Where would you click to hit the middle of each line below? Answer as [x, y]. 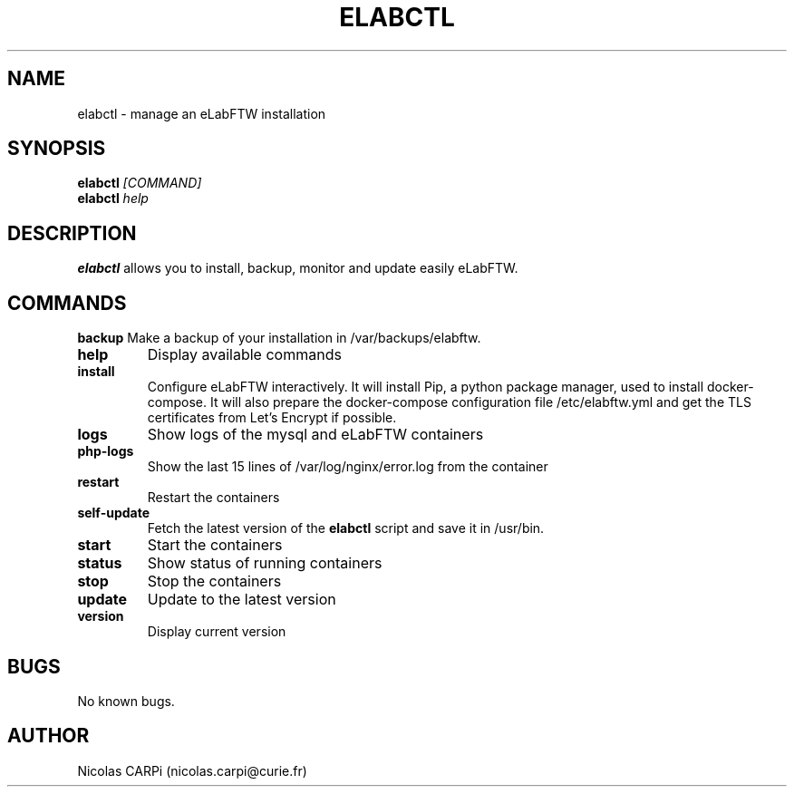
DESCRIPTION [72, 233]
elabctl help [113, 198]
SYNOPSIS [57, 149]
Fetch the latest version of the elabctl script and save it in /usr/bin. [346, 528]
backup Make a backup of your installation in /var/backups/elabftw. [279, 338]
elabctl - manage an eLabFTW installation [202, 113]
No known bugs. [126, 701]
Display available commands [244, 355]
